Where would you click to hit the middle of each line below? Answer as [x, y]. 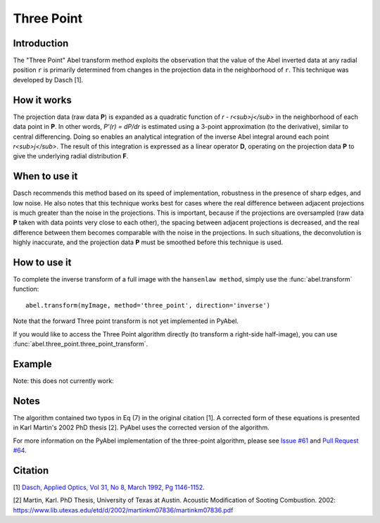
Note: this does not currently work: [63, 381]
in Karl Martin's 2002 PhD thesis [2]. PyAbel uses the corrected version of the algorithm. [141, 428]
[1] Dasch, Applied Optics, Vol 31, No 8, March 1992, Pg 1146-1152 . [109, 487]
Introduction [41, 43]
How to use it [42, 262]
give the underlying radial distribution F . [71, 156]
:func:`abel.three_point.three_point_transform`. [81, 344]
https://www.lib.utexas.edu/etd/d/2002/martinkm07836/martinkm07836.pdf [123, 510]
